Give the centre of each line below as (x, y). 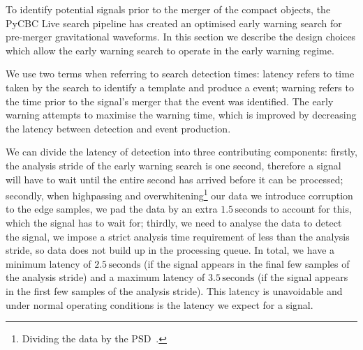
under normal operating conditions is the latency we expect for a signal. (160, 304)
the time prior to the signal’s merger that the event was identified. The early (170, 101)
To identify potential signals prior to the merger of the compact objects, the (168, 9)
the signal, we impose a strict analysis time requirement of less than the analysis (178, 236)
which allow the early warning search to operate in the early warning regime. (170, 50)
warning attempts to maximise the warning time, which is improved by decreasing (181, 115)
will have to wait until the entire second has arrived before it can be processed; (175, 179)
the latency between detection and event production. (118, 128)
